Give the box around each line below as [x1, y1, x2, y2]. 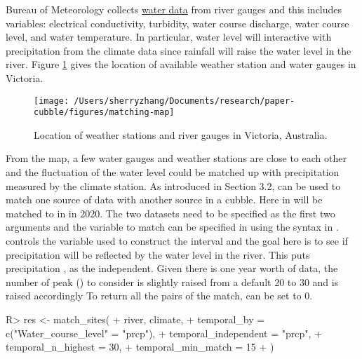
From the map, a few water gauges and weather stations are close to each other [6, 151, 347, 165]
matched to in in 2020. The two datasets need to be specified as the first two [6, 205, 335, 220]
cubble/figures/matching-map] [34, 107, 175, 118]
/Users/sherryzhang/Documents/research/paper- [74, 95, 295, 106]
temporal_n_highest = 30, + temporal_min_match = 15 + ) [6, 339, 274, 354]
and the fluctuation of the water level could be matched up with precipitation [6, 165, 340, 179]
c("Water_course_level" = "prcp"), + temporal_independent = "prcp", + [6, 325, 322, 340]
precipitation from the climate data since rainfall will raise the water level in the [6, 43, 351, 57]
